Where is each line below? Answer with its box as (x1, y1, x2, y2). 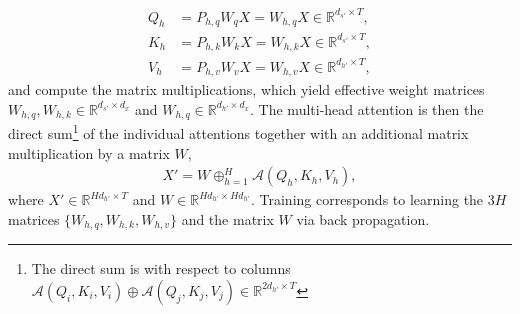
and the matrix (181, 208, 274, 229)
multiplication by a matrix (8, 142, 170, 163)
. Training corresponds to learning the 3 (250, 189, 495, 210)
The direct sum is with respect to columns (31, 258, 291, 279)
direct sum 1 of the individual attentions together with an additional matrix (8, 120, 469, 143)
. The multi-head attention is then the (250, 98, 484, 119)
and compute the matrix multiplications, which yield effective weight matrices (8, 79, 485, 100)
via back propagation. (296, 208, 430, 229)
